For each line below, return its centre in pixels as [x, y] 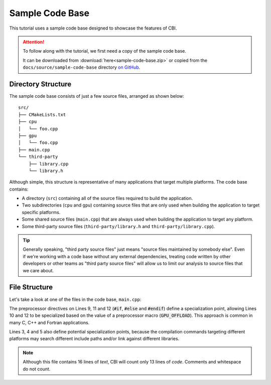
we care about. [38, 270]
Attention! [34, 42]
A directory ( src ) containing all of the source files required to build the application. [107, 199]
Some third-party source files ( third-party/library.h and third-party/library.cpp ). [118, 226]
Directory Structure [40, 84]
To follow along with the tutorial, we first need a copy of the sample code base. [105, 51]
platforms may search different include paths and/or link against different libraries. [94, 339]
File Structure [31, 287]
